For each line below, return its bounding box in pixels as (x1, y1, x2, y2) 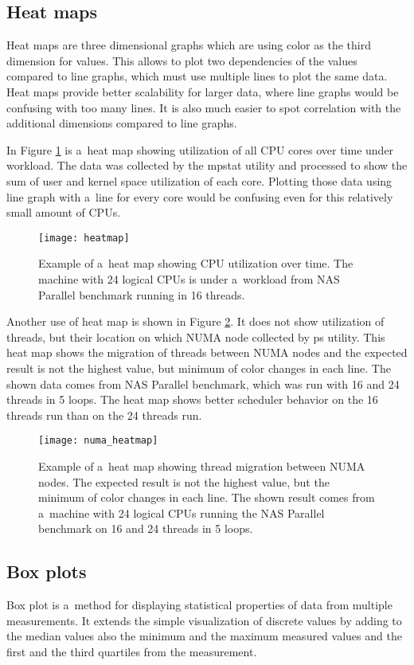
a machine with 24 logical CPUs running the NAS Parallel (38, 504, 325, 521)
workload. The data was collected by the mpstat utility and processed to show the (6, 157, 408, 174)
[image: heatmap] (38, 232, 130, 244)
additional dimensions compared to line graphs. (6, 115, 237, 131)
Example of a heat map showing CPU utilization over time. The (38, 255, 353, 272)
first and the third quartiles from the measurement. (6, 643, 257, 659)
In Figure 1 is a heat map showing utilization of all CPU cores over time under (6, 141, 394, 158)
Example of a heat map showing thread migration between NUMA (38, 457, 365, 474)
